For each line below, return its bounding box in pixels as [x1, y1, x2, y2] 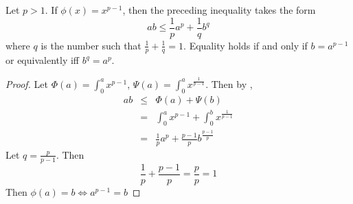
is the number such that [41, 38, 141, 52]
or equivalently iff [5, 53, 79, 67]
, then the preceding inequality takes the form [122, 3, 316, 16]
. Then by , [205, 76, 253, 91]
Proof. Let [5, 76, 48, 91]
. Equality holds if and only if [183, 38, 308, 52]
